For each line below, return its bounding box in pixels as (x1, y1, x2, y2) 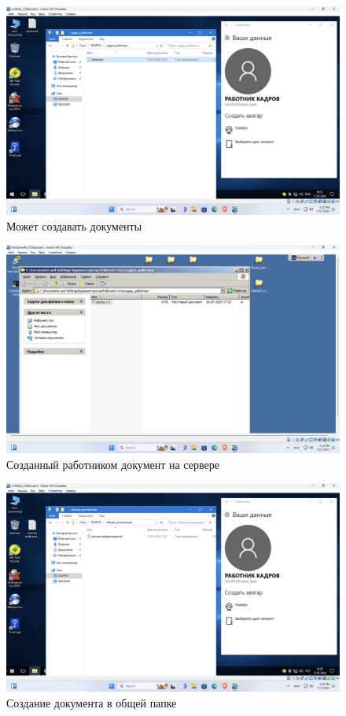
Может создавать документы (6, 217, 142, 234)
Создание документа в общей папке (6, 694, 177, 710)
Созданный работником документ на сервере (6, 456, 219, 472)
